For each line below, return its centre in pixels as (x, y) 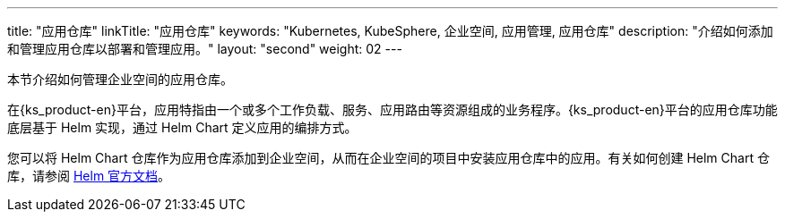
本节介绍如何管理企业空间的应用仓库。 (120, 79)
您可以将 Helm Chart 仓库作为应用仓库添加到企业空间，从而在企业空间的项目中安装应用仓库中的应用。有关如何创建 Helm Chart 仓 (388, 158)
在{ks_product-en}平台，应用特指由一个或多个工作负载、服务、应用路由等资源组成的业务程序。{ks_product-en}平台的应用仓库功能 (392, 109)
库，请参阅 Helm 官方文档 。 (89, 176)
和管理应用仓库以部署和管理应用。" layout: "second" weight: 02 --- (205, 49)
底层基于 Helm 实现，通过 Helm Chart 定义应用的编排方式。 (182, 127)
